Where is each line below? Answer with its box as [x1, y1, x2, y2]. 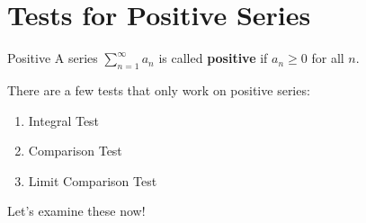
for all [311, 49, 344, 67]
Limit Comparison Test [28, 171, 157, 190]
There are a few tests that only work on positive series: [7, 80, 310, 99]
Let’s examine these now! [7, 201, 146, 220]
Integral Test [28, 111, 100, 129]
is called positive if [158, 49, 268, 67]
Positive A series [7, 49, 98, 67]
